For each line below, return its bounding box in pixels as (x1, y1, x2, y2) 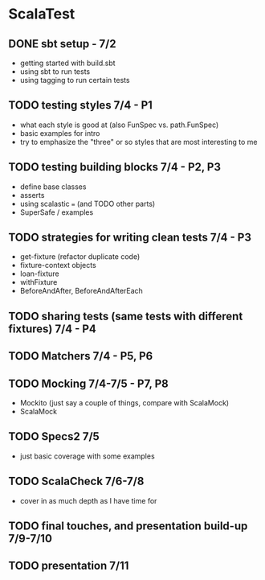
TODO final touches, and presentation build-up (8, 520, 248, 533)
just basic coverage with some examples (19, 451, 155, 461)
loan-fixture (19, 269, 59, 278)
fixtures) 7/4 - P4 (8, 322, 96, 335)
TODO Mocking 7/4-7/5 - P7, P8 (8, 376, 169, 390)
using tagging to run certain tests (19, 76, 130, 84)
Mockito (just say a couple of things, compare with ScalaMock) (19, 398, 230, 408)
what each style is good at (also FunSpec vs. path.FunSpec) (19, 120, 219, 130)
